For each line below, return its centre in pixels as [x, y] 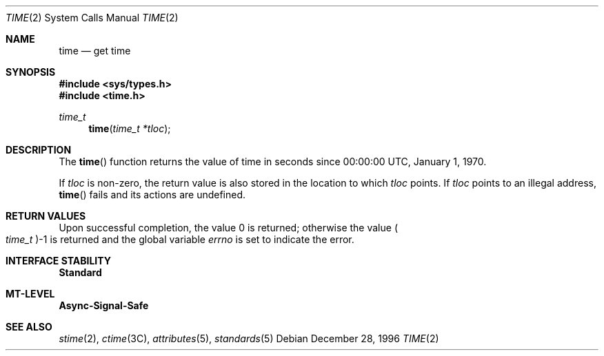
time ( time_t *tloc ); [130, 128]
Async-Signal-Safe [104, 305]
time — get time [95, 51]
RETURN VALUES [46, 216]
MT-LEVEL [30, 294]
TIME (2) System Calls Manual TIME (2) [92, 18]
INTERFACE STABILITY [58, 261]
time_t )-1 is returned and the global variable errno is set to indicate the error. [180, 239]
